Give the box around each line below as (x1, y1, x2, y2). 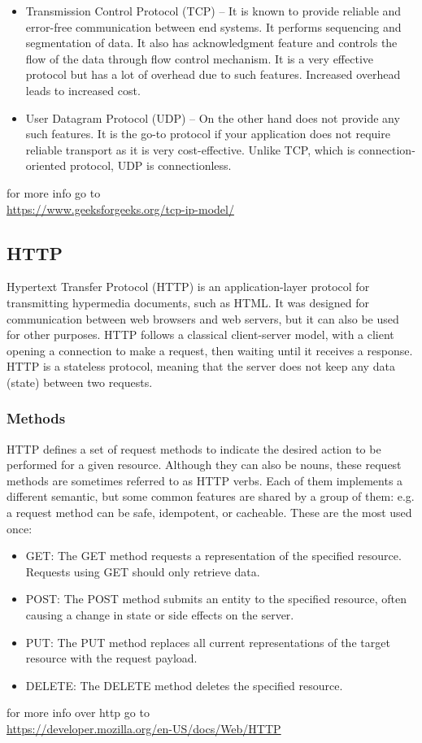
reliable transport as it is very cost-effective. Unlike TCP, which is (25, 141, 355, 158)
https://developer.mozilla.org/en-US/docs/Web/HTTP (7, 720, 281, 737)
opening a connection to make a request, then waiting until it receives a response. (7, 341, 413, 358)
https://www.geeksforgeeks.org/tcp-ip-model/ (7, 200, 234, 217)
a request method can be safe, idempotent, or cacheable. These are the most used (7, 504, 412, 521)
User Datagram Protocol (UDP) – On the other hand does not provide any (25, 109, 400, 126)
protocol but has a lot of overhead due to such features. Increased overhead (25, 66, 401, 83)
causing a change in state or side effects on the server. (25, 606, 294, 624)
